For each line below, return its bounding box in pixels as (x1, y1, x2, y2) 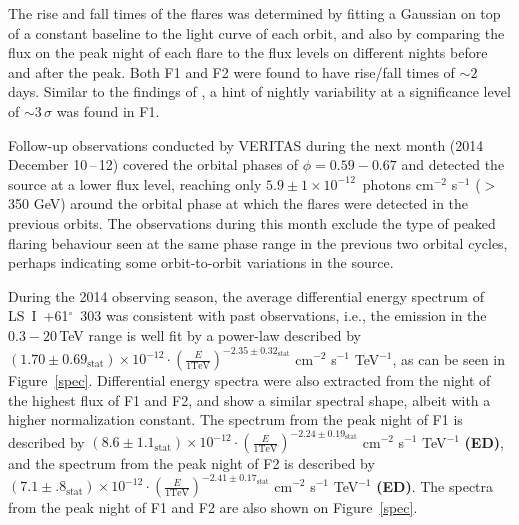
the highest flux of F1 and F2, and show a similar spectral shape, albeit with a (8, 389, 491, 410)
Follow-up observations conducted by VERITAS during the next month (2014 (8, 134, 484, 155)
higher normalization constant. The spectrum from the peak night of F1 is (8, 409, 463, 430)
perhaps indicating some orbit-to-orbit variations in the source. (8, 252, 394, 273)
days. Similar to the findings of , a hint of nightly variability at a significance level (8, 81, 511, 102)
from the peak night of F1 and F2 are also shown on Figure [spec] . (8, 497, 418, 518)
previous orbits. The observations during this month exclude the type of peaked (8, 212, 496, 233)
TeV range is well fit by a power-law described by (59, 324, 361, 345)
